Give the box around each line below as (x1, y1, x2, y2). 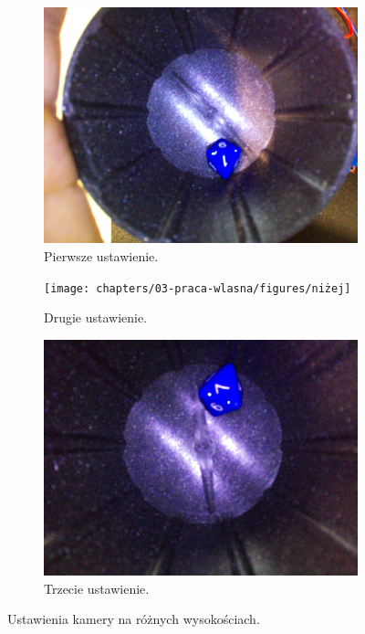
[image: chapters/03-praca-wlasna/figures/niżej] (44, 281, 351, 295)
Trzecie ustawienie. (44, 578, 150, 597)
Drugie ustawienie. (44, 308, 148, 327)
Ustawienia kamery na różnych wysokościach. (7, 609, 260, 629)
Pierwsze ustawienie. (44, 246, 159, 265)
